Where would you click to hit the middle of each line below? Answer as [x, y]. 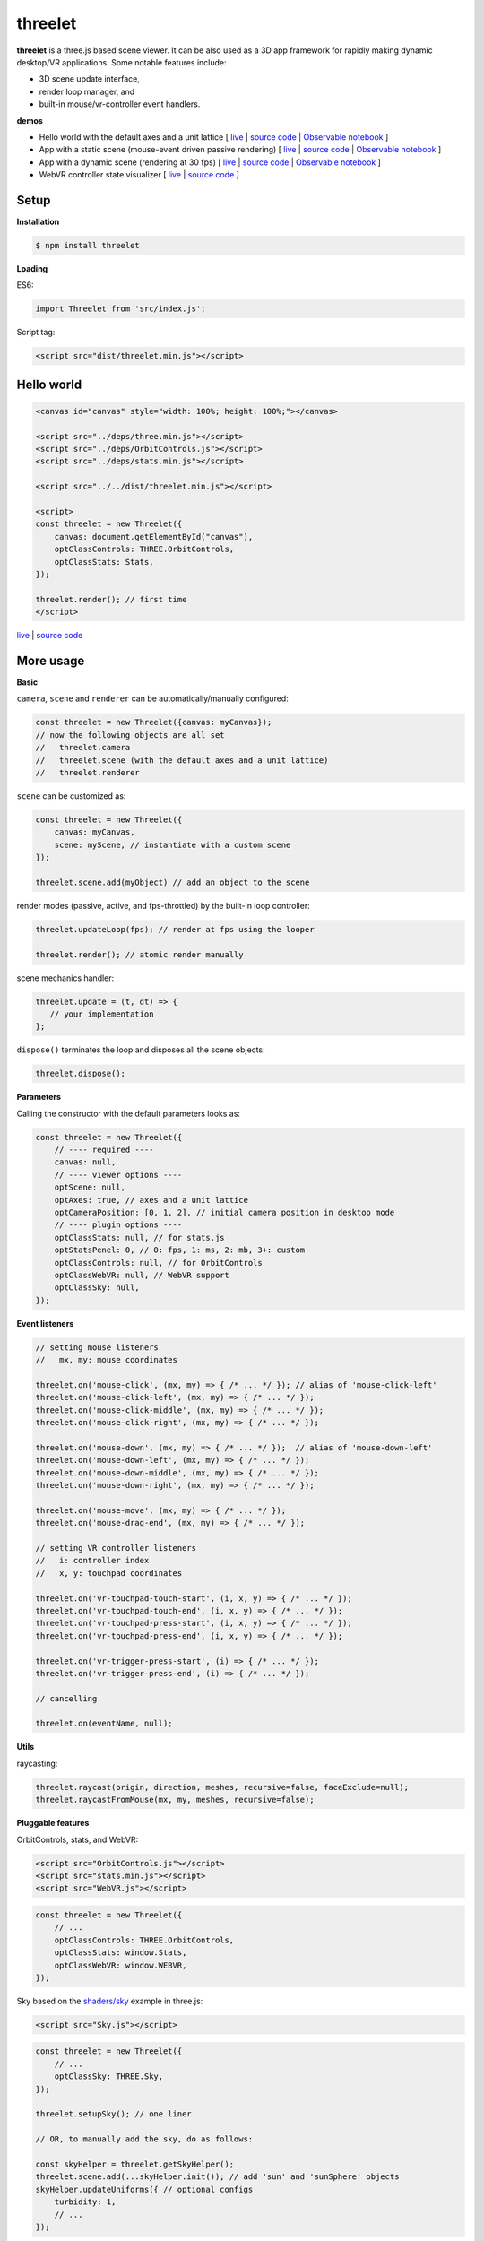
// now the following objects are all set [130, 735]
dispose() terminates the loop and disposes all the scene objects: [141, 1050]
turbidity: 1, [85, 2202]
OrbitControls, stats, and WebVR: [78, 1839]
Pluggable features [53, 1823]
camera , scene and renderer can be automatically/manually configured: [152, 698]
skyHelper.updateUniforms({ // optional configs [144, 2189]
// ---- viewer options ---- [118, 1175]
